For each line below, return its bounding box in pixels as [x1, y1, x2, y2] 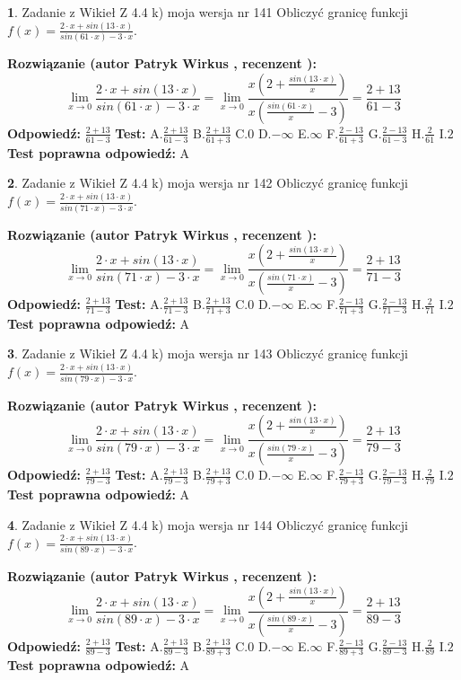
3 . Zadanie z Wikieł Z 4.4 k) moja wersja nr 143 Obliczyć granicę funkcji [7, 344, 408, 363]
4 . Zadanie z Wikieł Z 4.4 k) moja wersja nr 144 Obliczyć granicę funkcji [7, 515, 408, 534]
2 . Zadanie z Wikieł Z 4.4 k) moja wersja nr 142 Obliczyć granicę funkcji [7, 173, 408, 192]
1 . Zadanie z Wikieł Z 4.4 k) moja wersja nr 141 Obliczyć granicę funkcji [7, 3, 408, 21]
